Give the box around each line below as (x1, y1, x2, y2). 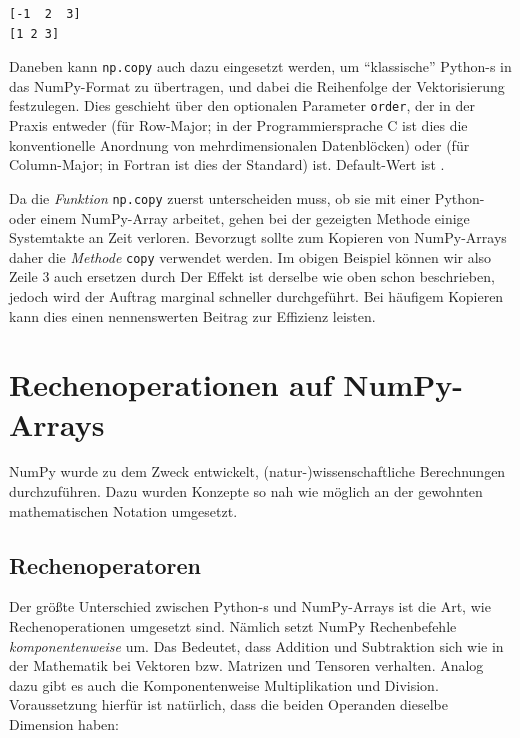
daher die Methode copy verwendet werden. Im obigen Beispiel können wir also (9, 246, 492, 267)
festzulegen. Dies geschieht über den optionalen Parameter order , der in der (9, 95, 475, 116)
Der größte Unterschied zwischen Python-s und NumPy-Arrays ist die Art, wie (9, 596, 491, 617)
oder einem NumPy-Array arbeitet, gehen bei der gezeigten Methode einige (9, 207, 470, 228)
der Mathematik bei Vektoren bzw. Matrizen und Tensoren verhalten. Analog (9, 655, 484, 676)
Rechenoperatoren (9, 549, 201, 580)
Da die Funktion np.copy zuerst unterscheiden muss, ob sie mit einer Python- (9, 187, 485, 208)
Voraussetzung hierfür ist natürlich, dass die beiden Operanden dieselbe (9, 694, 448, 715)
